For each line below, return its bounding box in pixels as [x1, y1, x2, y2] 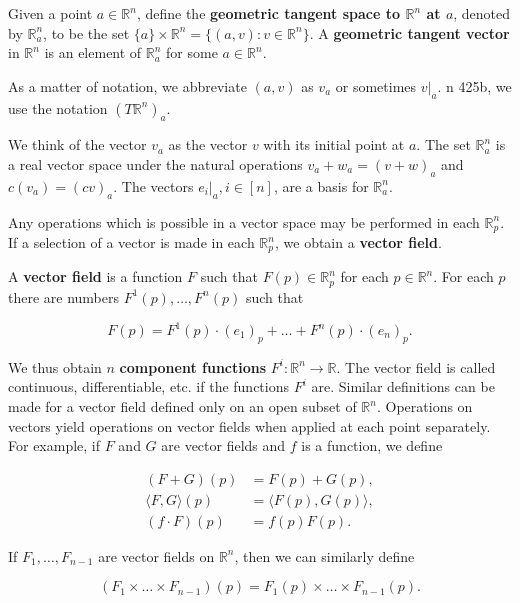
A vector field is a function [8, 266, 183, 287]
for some [166, 42, 218, 63]
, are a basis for [273, 175, 369, 196]
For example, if [8, 435, 101, 456]
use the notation [8, 97, 108, 118]
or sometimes [335, 75, 417, 96]
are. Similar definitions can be [311, 376, 495, 397]
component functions [119, 356, 267, 377]
